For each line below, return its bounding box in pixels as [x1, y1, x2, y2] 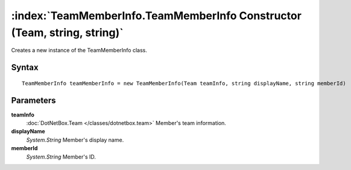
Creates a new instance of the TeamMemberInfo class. [11, 47, 147, 54]
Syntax [11, 62, 39, 73]
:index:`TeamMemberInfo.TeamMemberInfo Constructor [11, 9, 302, 22]
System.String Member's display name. [26, 136, 124, 144]
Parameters [11, 95, 56, 105]
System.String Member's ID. [26, 153, 96, 160]
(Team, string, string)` [11, 26, 124, 39]
